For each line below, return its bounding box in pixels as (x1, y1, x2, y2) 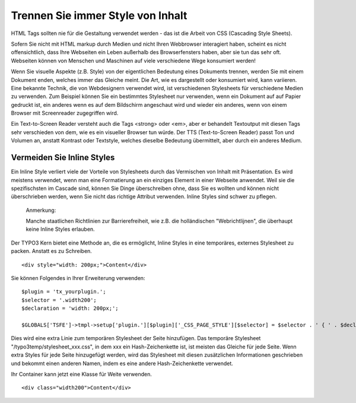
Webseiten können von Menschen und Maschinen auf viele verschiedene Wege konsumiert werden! (11, 57, 256, 64)
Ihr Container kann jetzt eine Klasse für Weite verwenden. (11, 370, 152, 377)
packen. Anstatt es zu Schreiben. (11, 247, 92, 255)
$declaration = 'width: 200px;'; (21, 305, 119, 312)
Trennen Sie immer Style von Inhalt (11, 9, 187, 22)
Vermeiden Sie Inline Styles (11, 153, 115, 163)
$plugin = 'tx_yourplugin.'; (21, 288, 106, 295)
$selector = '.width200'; (21, 297, 97, 303)
